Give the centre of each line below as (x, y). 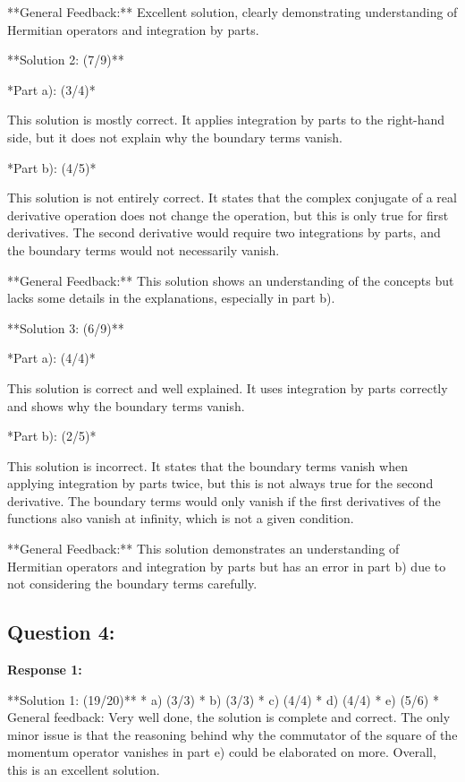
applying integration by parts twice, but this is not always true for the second (220, 483)
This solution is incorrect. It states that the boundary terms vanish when (207, 465)
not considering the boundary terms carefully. (132, 584)
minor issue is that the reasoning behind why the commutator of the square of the (232, 734)
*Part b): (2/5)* (52, 436)
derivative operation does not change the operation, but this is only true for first (228, 215)
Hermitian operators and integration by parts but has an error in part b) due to (227, 566)
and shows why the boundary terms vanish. (126, 405)
